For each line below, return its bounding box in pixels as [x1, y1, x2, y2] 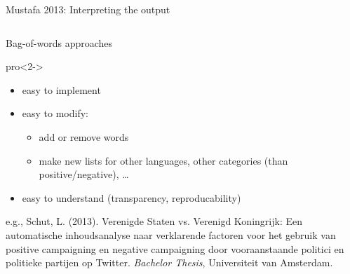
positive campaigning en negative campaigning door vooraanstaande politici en [6, 241, 344, 256]
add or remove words [39, 129, 129, 144]
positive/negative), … [39, 167, 129, 181]
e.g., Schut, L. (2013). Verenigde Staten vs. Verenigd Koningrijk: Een [6, 214, 302, 228]
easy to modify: [22, 106, 88, 121]
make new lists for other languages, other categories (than [39, 153, 288, 167]
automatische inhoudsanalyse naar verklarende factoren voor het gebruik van [6, 227, 336, 242]
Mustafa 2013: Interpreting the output [6, 2, 170, 16]
